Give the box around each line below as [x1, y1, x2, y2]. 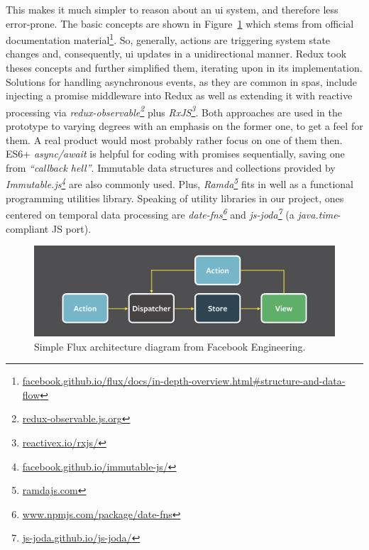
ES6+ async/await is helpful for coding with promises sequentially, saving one [6, 146, 345, 161]
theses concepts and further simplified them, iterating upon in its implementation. [6, 60, 363, 75]
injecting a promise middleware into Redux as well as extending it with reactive [6, 88, 353, 103]
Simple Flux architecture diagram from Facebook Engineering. [34, 339, 306, 353]
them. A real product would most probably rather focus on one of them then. [6, 132, 343, 147]
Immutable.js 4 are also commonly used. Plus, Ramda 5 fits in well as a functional [6, 175, 353, 192]
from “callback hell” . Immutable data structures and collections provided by [6, 160, 336, 175]
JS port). [51, 221, 92, 236]
